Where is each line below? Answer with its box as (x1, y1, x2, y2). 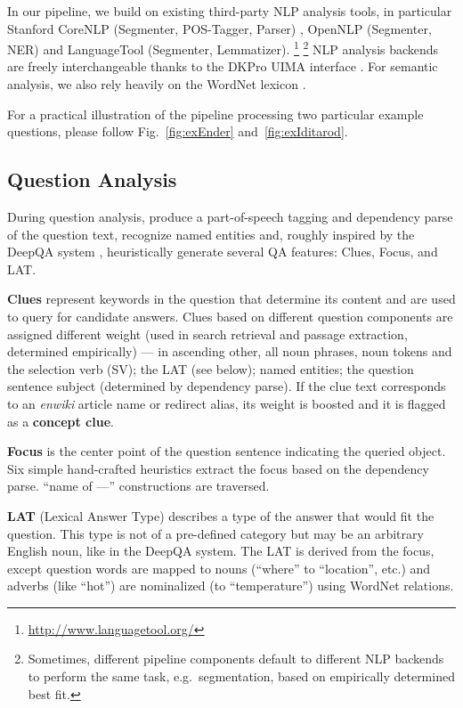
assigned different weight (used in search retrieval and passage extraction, (7, 324, 408, 343)
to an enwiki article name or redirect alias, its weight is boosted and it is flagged (7, 394, 446, 412)
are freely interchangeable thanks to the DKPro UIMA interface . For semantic (7, 57, 438, 76)
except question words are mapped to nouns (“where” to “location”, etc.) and (7, 558, 431, 577)
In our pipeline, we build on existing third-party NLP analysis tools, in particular (7, 2, 452, 20)
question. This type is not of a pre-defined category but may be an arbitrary (7, 524, 424, 542)
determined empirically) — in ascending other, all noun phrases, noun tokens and (7, 342, 452, 361)
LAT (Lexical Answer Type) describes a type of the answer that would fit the (7, 506, 435, 525)
